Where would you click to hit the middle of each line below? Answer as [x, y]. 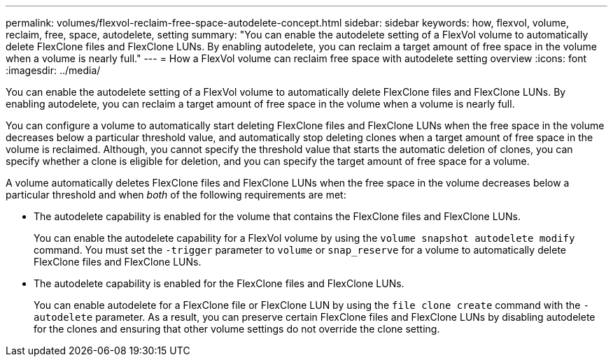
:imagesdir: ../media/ [53, 70]
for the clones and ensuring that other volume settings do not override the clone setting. [237, 329]
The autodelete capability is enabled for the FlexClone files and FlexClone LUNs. [219, 283]
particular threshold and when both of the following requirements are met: [176, 195]
